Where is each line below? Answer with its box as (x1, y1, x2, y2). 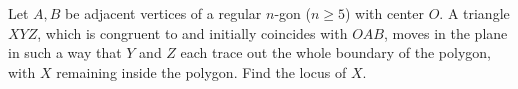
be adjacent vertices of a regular (65, 3, 262, 23)
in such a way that (8, 42, 122, 63)
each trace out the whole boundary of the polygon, (180, 42, 492, 63)
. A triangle (439, 3, 510, 23)
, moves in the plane (383, 22, 508, 43)
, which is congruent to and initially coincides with (37, 22, 348, 43)
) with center (345, 3, 424, 23)
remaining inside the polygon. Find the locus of (56, 61, 347, 82)
